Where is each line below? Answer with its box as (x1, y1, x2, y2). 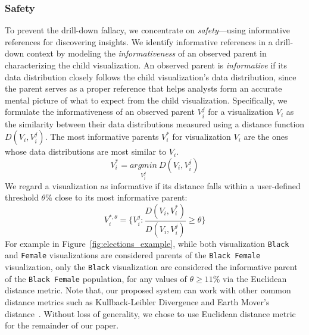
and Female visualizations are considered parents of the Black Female (5, 249, 261, 261)
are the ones (244, 130, 288, 143)
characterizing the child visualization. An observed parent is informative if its (5, 59, 288, 71)
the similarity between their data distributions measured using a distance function (5, 117, 305, 130)
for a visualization (208, 105, 274, 118)
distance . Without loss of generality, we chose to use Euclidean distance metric (5, 307, 296, 320)
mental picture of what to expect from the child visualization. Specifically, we (5, 93, 288, 106)
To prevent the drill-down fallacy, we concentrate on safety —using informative (5, 24, 291, 36)
